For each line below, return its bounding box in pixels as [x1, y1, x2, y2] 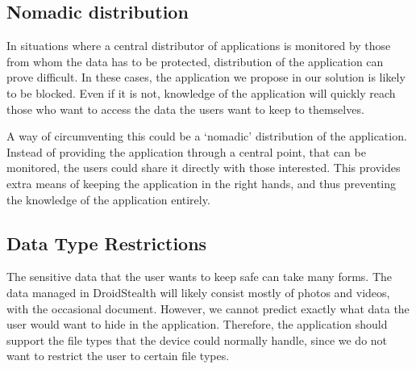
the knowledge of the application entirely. [6, 191, 210, 208]
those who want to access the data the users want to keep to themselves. [6, 100, 364, 117]
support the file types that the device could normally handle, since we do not [6, 331, 388, 348]
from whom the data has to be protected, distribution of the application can [6, 52, 384, 69]
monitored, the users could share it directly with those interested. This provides [6, 159, 401, 176]
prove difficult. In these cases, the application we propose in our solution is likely [6, 69, 406, 86]
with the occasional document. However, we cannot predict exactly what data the [6, 300, 410, 317]
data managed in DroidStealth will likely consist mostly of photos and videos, [6, 283, 390, 300]
